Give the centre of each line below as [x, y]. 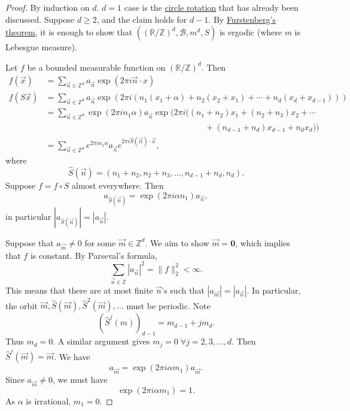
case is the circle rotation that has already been [211, 7]
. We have [72, 356]
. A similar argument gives [101, 341]
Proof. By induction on [48, 7]
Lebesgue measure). [41, 47]
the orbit [22, 305]
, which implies [263, 242]
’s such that [183, 290]
